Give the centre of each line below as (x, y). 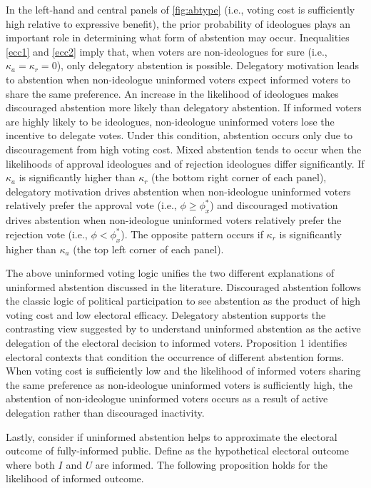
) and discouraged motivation (274, 205)
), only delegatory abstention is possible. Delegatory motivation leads (208, 65)
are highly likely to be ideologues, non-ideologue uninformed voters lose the (170, 121)
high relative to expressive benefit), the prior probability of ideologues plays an (178, 23)
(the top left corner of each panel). (148, 249)
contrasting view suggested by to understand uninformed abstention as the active (183, 329)
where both (30, 464)
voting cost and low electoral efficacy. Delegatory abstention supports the (166, 314)
